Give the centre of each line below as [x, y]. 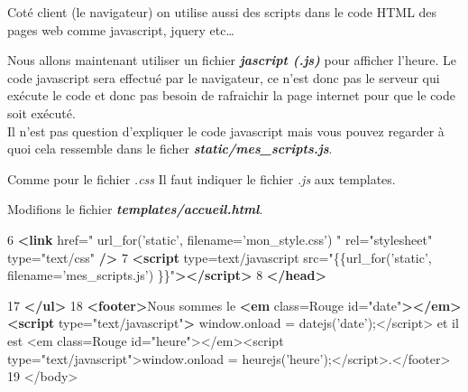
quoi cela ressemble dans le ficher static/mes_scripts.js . [170, 149]
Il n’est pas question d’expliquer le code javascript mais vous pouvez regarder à [226, 131]
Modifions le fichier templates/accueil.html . [135, 209]
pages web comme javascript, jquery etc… [121, 29]
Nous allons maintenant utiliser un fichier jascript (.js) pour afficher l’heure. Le [232, 60]
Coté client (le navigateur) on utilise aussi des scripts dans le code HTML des [222, 12]
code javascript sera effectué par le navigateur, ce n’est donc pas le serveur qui [224, 77]
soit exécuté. [41, 112]
